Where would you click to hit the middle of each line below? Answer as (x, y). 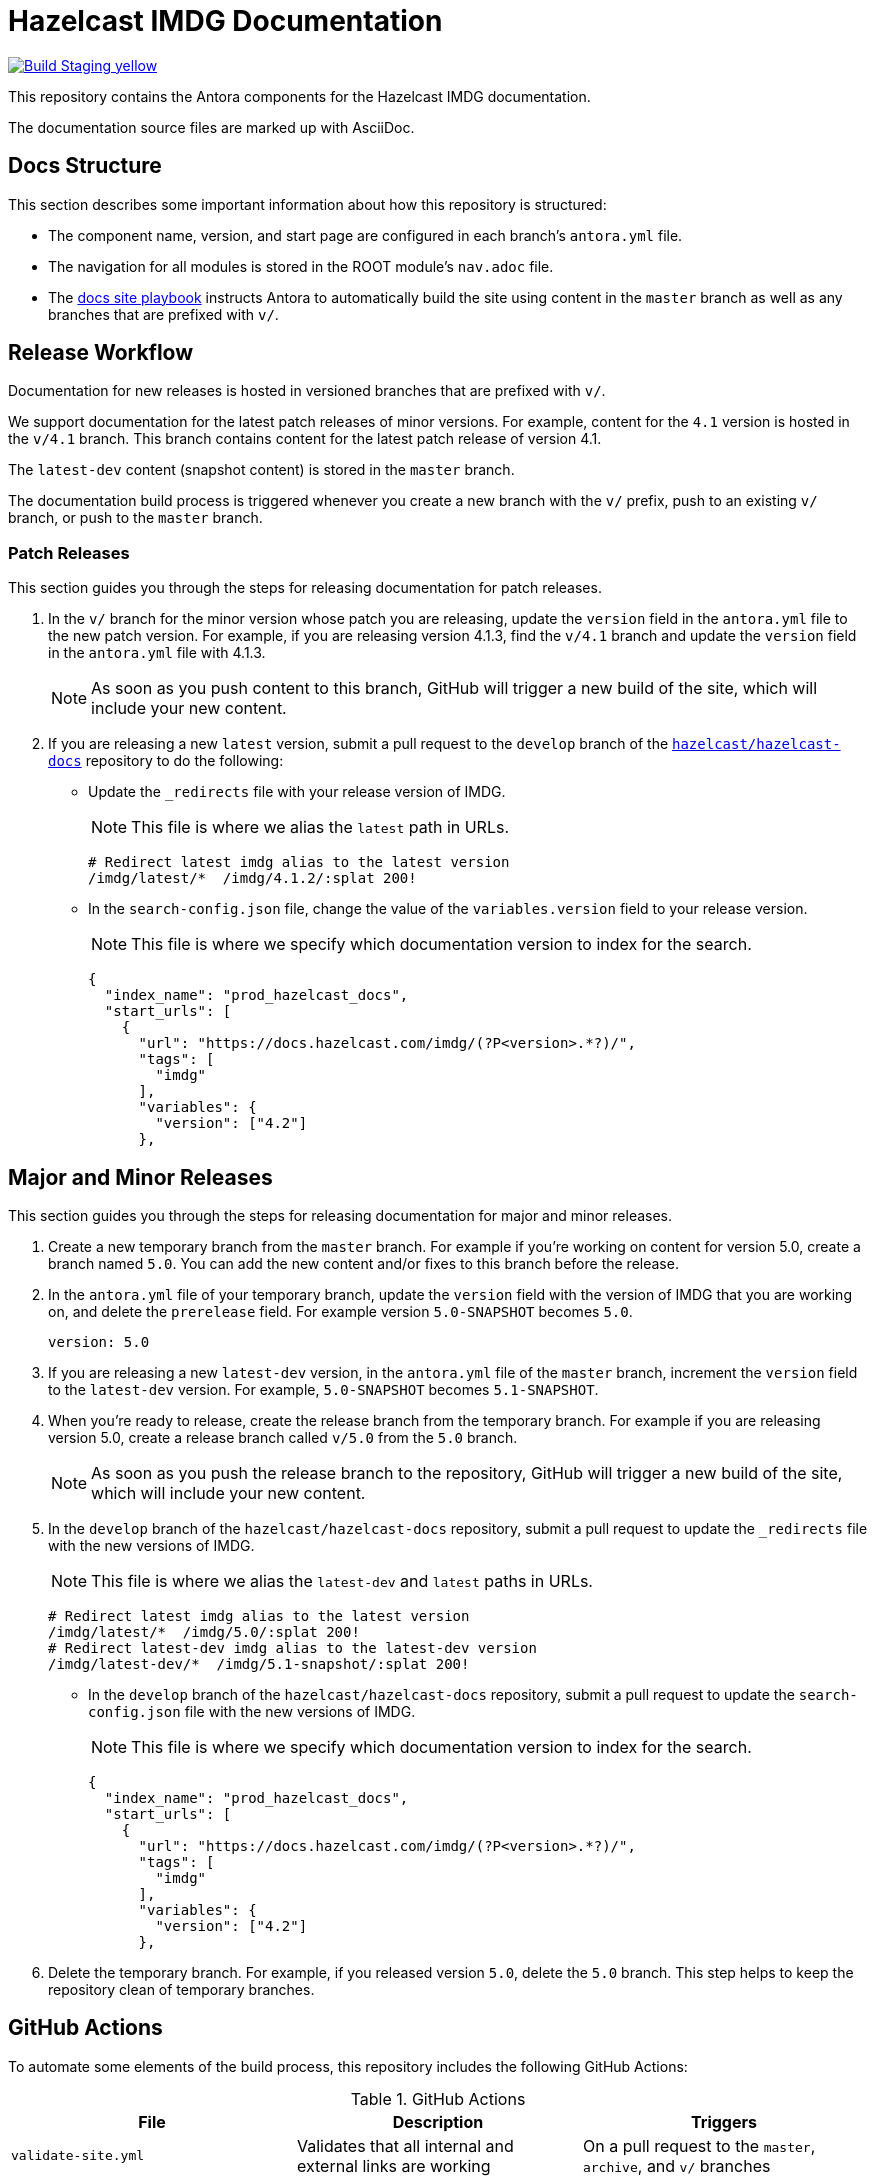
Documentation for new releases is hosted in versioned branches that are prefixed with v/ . (307, 391)
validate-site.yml (78, 2156)
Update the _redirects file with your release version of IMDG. (297, 792)
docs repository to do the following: (166, 761)
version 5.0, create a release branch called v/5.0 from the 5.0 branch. (283, 1438)
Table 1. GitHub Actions (438, 2098)
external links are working (393, 2165)
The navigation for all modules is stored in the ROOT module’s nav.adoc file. (301, 266)
